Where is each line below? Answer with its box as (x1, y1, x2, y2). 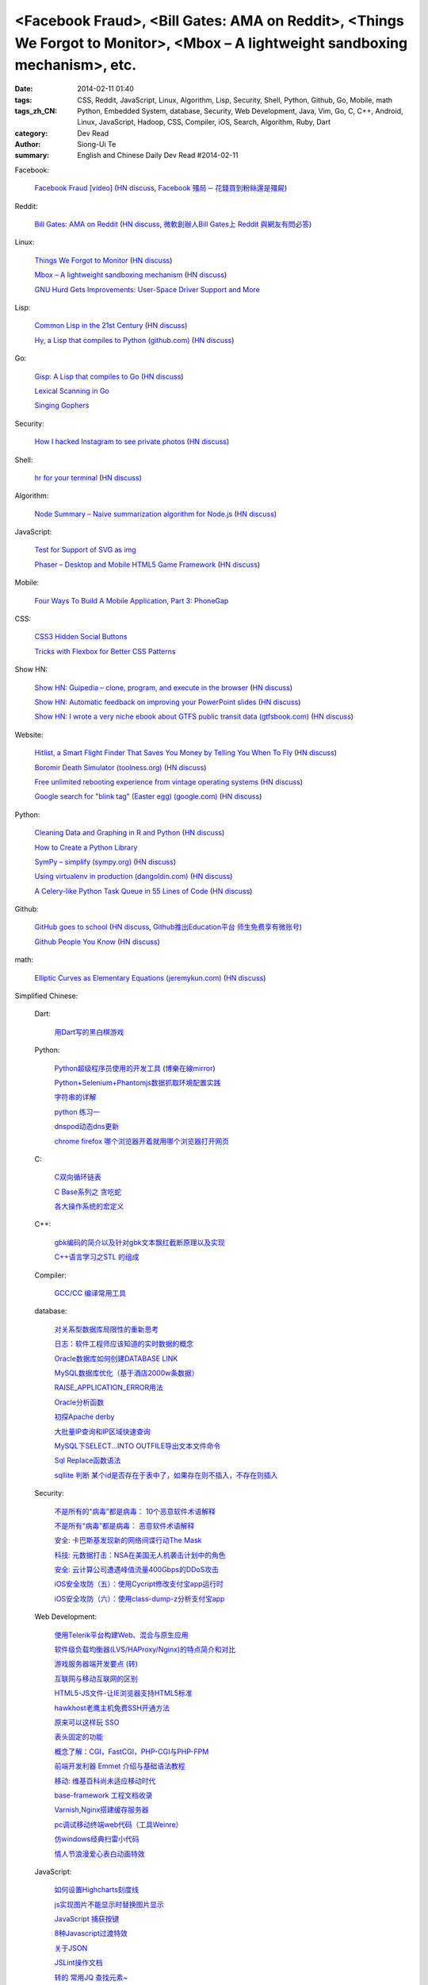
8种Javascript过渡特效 (54, 1929, 128, 1938)
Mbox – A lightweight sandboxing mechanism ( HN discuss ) (34, 270, 227, 279)
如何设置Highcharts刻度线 (54, 1885, 139, 1894)
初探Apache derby (54, 1412, 115, 1421)
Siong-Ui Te (77, 140, 117, 149)
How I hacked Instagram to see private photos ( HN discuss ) (34, 437, 230, 446)
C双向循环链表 (54, 1172, 102, 1182)
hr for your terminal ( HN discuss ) (34, 472, 143, 482)
